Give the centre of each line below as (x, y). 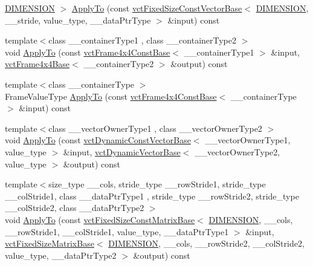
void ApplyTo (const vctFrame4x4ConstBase (88, 52)
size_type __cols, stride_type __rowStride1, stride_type (157, 184)
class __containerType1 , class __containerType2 (143, 40)
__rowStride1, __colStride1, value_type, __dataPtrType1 (117, 231)
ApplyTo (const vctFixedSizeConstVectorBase (157, 8)
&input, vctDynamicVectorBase (122, 151)
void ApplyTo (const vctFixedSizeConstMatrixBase (100, 219)
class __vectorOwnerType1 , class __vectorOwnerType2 (155, 128)
